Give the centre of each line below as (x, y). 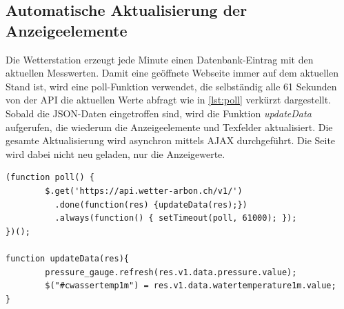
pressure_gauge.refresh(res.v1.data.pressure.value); (171, 272)
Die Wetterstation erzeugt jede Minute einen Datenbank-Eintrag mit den (160, 59)
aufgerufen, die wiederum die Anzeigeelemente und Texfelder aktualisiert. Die (169, 127)
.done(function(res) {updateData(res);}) (151, 205)
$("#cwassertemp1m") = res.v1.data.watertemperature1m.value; (191, 286)
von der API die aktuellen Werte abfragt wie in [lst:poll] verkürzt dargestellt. (168, 100)
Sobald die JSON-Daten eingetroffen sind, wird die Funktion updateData (159, 113)
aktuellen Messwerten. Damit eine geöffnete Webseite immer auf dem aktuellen (172, 73)
